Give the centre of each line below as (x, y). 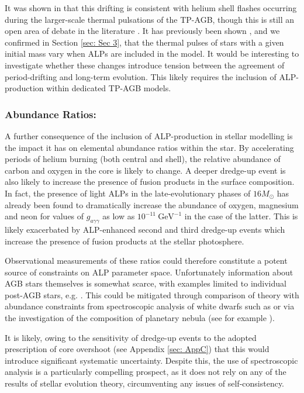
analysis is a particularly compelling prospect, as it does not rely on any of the (146, 372)
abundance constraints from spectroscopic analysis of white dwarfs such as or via (150, 306)
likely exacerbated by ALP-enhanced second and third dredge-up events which (145, 229)
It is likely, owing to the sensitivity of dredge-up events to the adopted (131, 337)
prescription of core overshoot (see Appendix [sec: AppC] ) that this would (137, 349)
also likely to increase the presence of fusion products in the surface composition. (150, 182)
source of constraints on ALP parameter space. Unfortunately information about (149, 272)
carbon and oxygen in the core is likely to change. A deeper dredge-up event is (145, 170)
